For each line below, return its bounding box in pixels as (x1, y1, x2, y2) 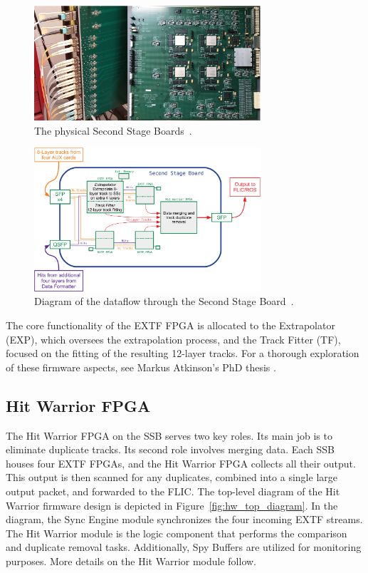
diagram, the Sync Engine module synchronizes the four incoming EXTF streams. (6, 512, 363, 527)
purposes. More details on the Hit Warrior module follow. (6, 554, 257, 568)
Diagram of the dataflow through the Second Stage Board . (34, 294, 294, 309)
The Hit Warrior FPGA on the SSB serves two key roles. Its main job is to (6, 428, 332, 443)
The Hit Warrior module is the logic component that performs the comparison (6, 525, 347, 540)
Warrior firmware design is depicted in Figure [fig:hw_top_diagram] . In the (6, 497, 338, 512)
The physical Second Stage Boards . (34, 123, 192, 138)
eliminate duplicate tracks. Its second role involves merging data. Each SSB (6, 442, 335, 457)
